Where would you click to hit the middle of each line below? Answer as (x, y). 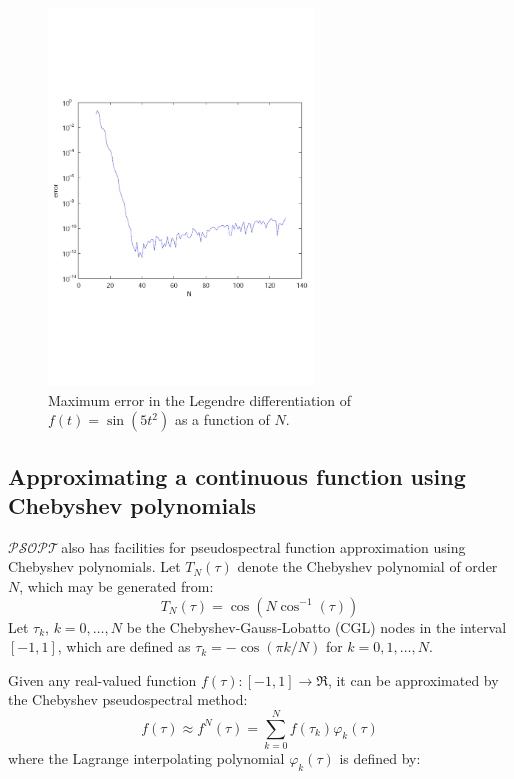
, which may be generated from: (116, 585)
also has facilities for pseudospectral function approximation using (263, 546)
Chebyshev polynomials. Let (94, 566)
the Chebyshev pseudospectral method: (128, 699)
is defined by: (380, 758)
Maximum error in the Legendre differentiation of (199, 399)
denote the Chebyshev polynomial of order (367, 566)
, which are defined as (124, 646)
